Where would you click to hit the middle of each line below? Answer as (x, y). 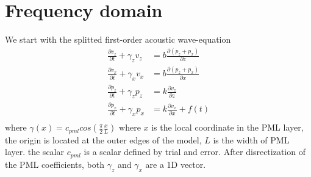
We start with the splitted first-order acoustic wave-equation (118, 39)
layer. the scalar (34, 152)
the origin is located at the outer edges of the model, (103, 139)
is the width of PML (251, 139)
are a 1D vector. (176, 164)
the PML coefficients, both (55, 164)
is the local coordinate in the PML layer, (227, 127)
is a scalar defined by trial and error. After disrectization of (195, 152)
